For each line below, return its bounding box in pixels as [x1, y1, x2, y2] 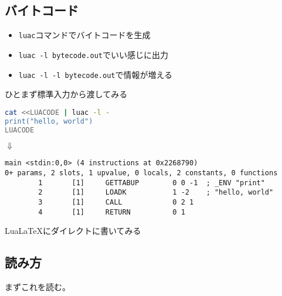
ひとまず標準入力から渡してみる [5, 88, 128, 100]
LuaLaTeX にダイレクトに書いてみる [5, 224, 141, 237]
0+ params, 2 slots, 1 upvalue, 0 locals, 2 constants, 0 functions [5, 169, 278, 178]
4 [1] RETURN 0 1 [38, 207, 185, 216]
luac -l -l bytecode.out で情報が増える [18, 68, 173, 80]
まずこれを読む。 [5, 281, 70, 293]
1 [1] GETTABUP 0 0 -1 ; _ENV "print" [38, 178, 265, 187]
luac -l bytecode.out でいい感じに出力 [18, 48, 168, 60]
